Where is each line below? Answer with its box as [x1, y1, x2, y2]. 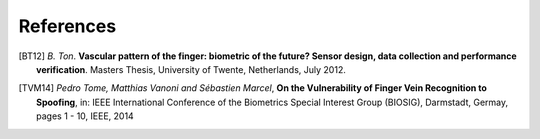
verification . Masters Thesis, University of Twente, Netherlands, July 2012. [36, 63, 347, 75]
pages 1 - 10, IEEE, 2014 [36, 110, 134, 122]
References [18, 15, 117, 37]
